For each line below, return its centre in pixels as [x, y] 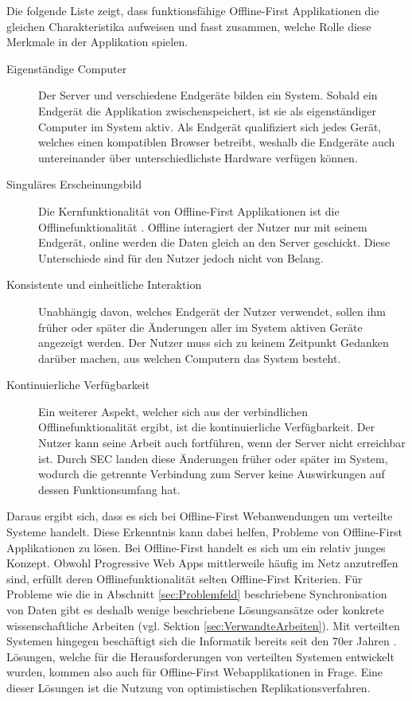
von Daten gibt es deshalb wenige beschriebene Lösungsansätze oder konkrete [195, 609]
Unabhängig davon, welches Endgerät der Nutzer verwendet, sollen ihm [212, 311]
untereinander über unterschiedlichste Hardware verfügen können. [198, 157]
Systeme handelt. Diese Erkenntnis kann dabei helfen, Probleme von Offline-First [204, 532]
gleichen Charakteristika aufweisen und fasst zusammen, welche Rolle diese [189, 26]
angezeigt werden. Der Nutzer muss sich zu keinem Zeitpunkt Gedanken [214, 343]
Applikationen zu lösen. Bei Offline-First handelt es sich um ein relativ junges [196, 547]
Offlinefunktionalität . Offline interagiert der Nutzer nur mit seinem [203, 226]
